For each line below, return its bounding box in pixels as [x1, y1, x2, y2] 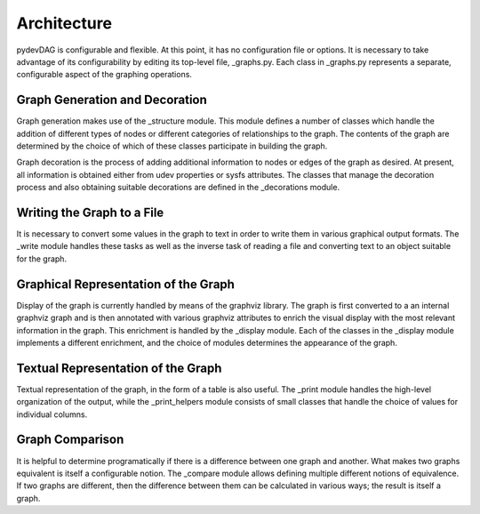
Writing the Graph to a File [16, 205, 164, 220]
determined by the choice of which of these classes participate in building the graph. [16, 141, 328, 151]
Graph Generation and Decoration [16, 92, 208, 108]
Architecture [16, 13, 113, 33]
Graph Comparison [16, 432, 124, 447]
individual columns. [16, 409, 88, 420]
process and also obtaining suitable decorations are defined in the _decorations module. [16, 182, 340, 193]
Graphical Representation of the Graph [16, 277, 236, 292]
